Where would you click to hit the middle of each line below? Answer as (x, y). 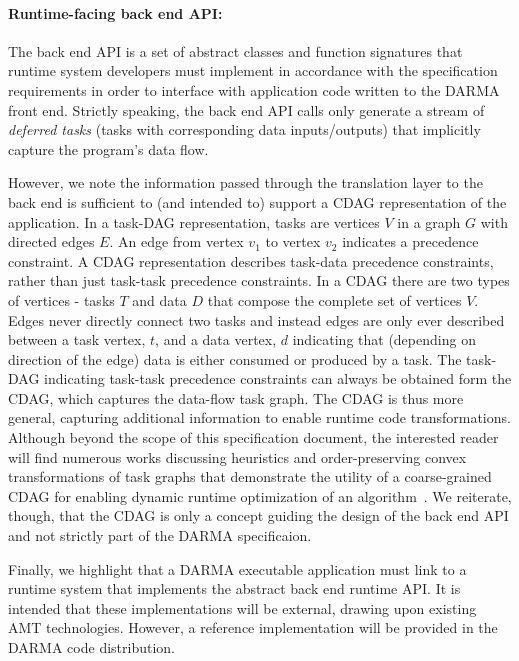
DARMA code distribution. (91, 647)
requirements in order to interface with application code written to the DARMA (254, 89)
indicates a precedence (410, 241)
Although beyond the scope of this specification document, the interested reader (253, 437)
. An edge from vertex (176, 241)
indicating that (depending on (384, 339)
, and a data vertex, (216, 339)
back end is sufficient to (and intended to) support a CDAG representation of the (257, 201)
